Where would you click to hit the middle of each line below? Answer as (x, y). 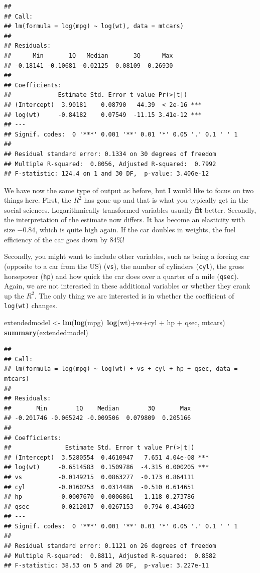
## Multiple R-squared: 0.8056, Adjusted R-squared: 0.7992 (110, 164)
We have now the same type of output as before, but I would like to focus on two (129, 190)
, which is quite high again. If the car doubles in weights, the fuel (136, 230)
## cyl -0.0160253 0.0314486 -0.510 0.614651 (99, 487)
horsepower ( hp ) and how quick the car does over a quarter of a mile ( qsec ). (121, 276)
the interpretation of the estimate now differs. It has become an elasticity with (125, 220)
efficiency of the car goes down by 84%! (64, 239)
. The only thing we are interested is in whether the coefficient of (134, 295)
